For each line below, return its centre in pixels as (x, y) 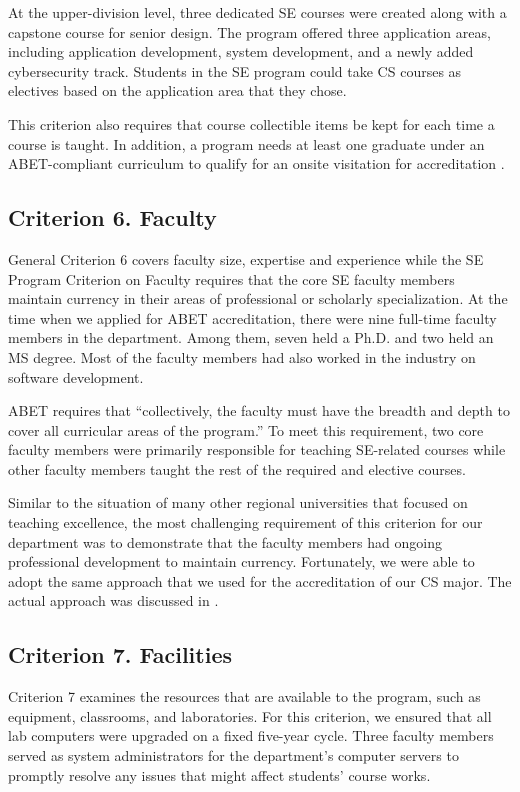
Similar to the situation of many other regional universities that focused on (238, 502)
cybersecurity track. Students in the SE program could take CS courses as (235, 70)
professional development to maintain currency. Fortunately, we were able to (241, 561)
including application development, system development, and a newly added (241, 51)
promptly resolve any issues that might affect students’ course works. (219, 774)
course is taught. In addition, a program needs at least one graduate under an (246, 143)
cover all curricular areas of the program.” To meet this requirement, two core (246, 429)
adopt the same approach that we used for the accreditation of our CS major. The (260, 580)
